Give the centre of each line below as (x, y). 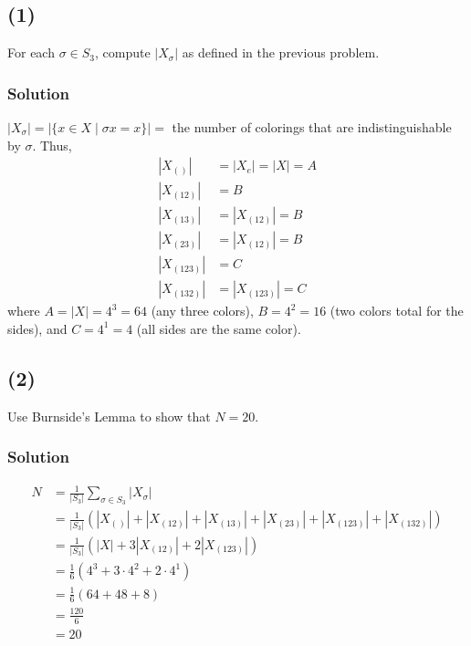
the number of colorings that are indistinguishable (312, 127)
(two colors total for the (397, 311)
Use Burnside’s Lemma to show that (109, 416)
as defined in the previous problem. (281, 52)
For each (31, 52)
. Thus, (52, 145)
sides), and (37, 328)
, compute (123, 52)
